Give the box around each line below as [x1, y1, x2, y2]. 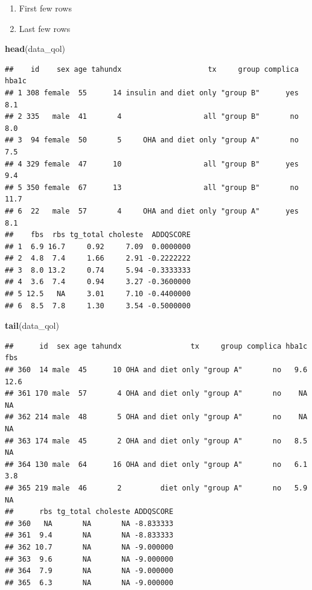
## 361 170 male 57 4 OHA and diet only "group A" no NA [5, 389, 308, 398]
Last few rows [19, 22, 71, 34]
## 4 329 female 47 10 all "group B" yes [5, 159, 299, 168]
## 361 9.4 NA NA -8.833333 [5, 531, 174, 540]
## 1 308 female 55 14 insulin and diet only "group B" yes [5, 88, 299, 97]
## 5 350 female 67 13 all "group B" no [5, 183, 299, 192]
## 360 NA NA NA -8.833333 [5, 519, 174, 528]
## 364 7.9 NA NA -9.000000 [5, 566, 174, 576]
